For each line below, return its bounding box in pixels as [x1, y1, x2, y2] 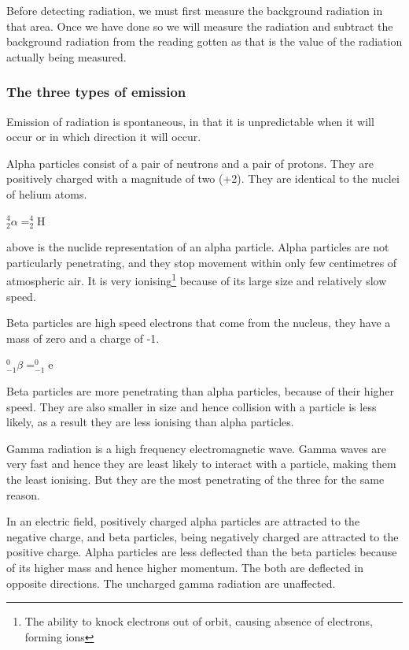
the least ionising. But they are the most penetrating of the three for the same [6, 470, 385, 487]
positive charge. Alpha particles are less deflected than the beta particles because [6, 544, 397, 560]
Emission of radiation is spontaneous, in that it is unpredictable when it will [6, 113, 374, 129]
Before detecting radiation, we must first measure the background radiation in [6, 2, 383, 18]
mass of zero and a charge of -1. [6, 329, 160, 346]
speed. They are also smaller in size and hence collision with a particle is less [6, 398, 377, 414]
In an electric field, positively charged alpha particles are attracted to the [6, 513, 360, 529]
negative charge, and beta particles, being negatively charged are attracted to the [6, 528, 399, 544]
